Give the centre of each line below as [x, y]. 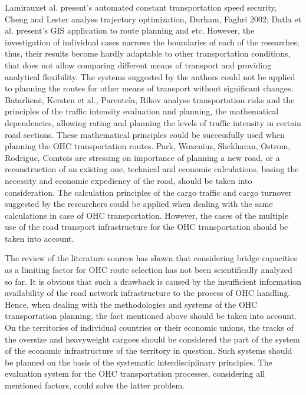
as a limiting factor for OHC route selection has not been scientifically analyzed [149, 270]
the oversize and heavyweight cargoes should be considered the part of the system [152, 339]
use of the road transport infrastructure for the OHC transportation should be [147, 227]
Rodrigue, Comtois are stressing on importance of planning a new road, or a [142, 157]
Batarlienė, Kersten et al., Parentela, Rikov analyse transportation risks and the [150, 99]
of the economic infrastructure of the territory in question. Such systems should [149, 350]
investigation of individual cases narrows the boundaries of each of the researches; [152, 42]
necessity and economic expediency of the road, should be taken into [129, 180]
